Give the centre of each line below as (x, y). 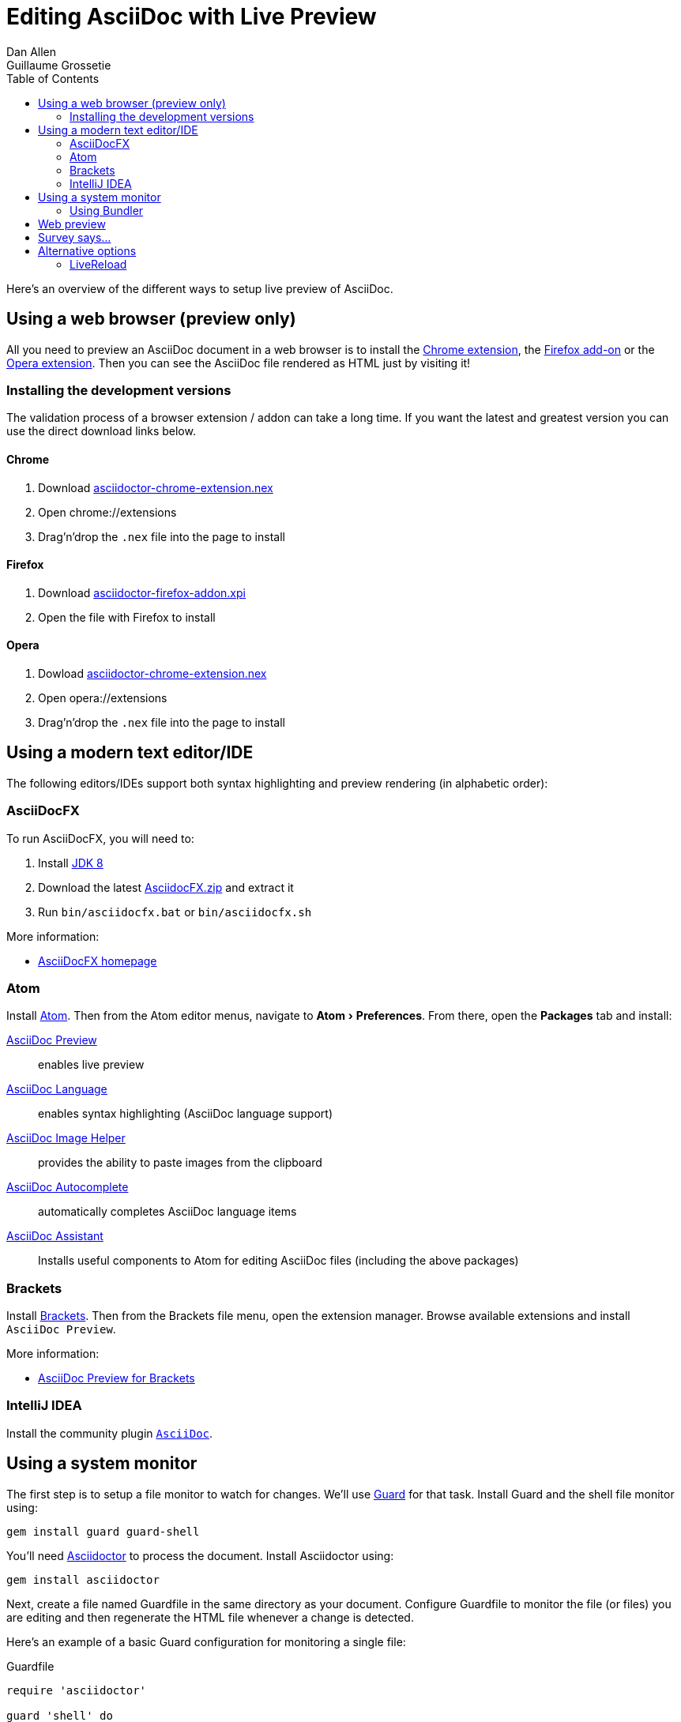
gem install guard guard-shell (103, 1531)
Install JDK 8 (71, 863)
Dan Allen (32, 51)
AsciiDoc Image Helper (66, 1138)
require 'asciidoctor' (77, 1690)
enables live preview (91, 1065)
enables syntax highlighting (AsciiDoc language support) (185, 1114)
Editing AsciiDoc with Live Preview (192, 17)
